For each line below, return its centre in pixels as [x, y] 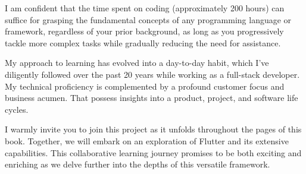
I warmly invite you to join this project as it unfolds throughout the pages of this [153, 129]
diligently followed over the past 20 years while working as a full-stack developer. [152, 74]
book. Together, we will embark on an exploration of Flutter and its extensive [147, 140]
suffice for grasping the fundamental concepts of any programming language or [148, 19]
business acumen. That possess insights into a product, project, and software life [152, 98]
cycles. [17, 109]
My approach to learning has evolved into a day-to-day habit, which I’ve [137, 63]
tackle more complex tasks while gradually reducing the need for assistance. [143, 42]
